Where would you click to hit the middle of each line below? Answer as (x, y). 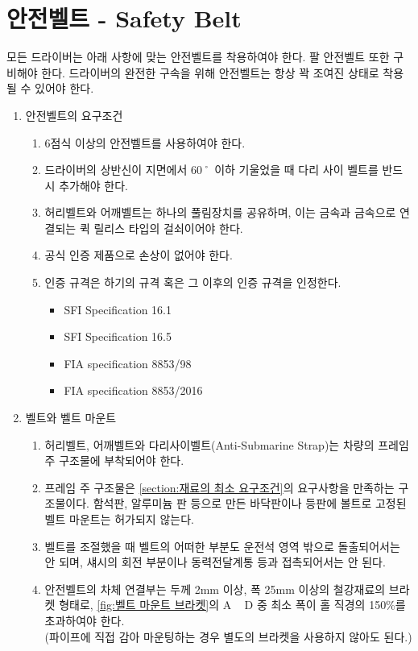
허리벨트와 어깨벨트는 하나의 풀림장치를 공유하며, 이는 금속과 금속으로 (220, 212)
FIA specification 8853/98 (128, 363)
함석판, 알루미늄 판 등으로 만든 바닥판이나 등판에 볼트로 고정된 (250, 503)
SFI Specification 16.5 (118, 336)
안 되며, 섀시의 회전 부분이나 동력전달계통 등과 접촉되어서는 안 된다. (215, 562)
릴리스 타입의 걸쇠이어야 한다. (168, 228)
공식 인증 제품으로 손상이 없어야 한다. (139, 255)
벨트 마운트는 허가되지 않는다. (119, 519)
